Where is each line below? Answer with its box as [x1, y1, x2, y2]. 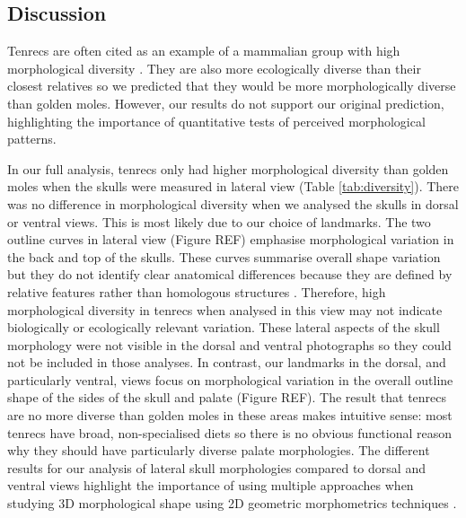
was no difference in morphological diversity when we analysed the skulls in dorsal [7, 194, 459, 213]
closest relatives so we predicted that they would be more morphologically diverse [7, 76, 456, 95]
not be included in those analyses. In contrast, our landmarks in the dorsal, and [7, 353, 446, 372]
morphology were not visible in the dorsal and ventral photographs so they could [7, 335, 452, 354]
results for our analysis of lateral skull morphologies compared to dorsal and [7, 458, 426, 477]
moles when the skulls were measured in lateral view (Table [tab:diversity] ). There [7, 177, 459, 196]
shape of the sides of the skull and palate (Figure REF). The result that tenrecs [7, 388, 447, 407]
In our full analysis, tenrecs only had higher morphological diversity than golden [7, 159, 449, 178]
